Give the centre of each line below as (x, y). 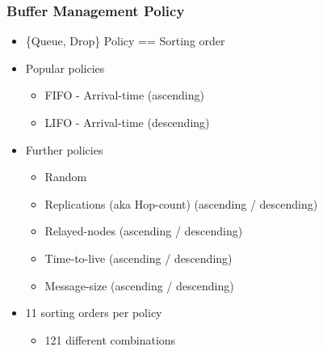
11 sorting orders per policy (94, 313)
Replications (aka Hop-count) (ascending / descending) (181, 203)
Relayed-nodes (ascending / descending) (144, 231)
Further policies (64, 149)
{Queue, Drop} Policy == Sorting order (125, 41)
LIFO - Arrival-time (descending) (127, 122)
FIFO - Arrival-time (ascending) (124, 95)
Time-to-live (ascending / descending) (138, 258)
